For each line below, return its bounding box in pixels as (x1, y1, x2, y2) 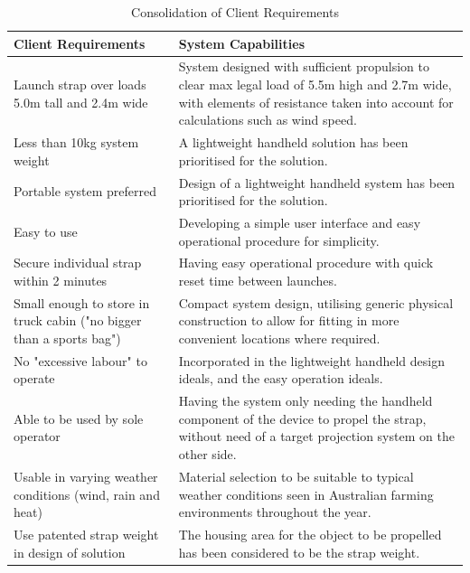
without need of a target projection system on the (178, 427, 455, 446)
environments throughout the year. (178, 503, 371, 521)
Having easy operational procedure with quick (178, 253, 434, 272)
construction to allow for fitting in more (178, 311, 399, 330)
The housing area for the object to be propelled (178, 524, 442, 543)
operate (14, 369, 55, 388)
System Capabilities (178, 33, 305, 52)
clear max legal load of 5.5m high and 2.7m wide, (178, 75, 452, 94)
